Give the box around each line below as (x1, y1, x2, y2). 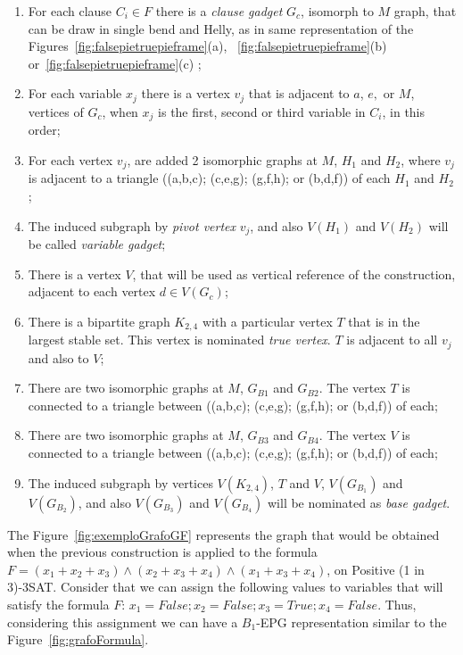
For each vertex (28, 150, 113, 169)
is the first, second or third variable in (158, 102, 366, 120)
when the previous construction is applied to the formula (7, 543, 318, 561)
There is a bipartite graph (28, 311, 170, 330)
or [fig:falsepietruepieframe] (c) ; (28, 54, 202, 72)
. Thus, (377, 595, 417, 613)
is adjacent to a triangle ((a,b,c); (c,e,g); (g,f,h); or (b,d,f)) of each (28, 169, 391, 187)
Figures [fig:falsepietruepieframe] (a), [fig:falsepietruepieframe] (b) (28, 37, 387, 55)
